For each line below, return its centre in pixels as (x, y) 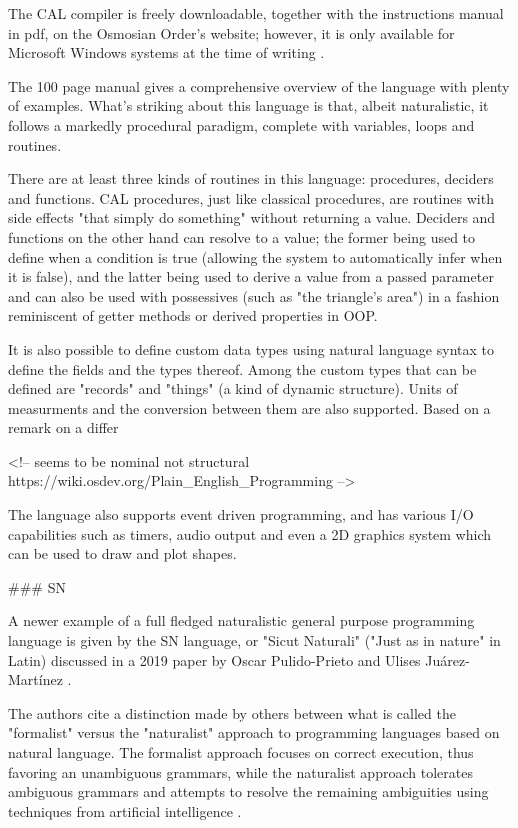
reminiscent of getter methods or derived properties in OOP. (193, 315)
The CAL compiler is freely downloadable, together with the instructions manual (256, 13)
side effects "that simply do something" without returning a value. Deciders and (252, 217)
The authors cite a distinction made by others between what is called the (232, 712)
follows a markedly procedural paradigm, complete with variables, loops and (241, 124)
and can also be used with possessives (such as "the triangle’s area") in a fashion (254, 295)
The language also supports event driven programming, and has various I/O (241, 514)
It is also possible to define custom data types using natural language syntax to (251, 348)
